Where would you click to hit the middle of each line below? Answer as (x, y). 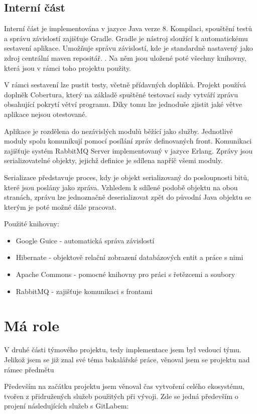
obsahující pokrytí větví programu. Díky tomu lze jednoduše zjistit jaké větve (123, 104)
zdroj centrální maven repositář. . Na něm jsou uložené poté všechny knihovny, (125, 57)
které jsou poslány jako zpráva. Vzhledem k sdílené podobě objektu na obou (121, 187)
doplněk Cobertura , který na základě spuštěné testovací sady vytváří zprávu (121, 94)
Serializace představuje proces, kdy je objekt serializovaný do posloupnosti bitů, (126, 177)
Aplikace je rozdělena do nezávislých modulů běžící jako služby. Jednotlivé (118, 131)
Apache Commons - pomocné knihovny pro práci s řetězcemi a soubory (125, 274)
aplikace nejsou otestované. (46, 114)
